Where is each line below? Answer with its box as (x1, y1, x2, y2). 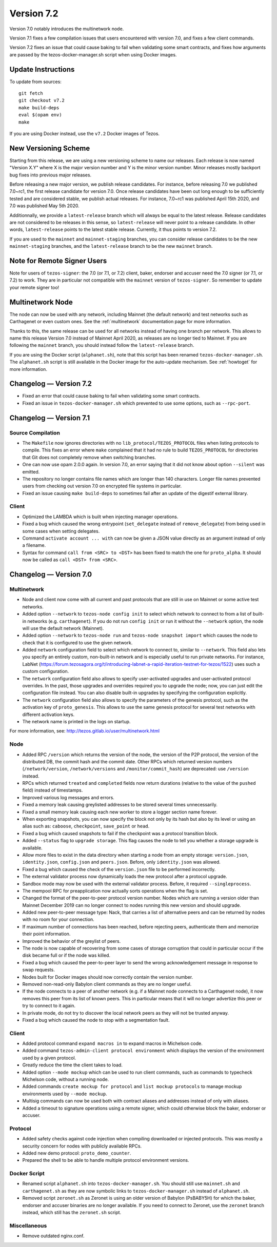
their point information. (22, 931, 71, 937)
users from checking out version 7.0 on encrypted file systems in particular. (22, 483, 182, 489)
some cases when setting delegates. (22, 528, 100, 534)
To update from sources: (9, 78, 62, 85)
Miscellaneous (9, 1222, 47, 1229)
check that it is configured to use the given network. (22, 639, 133, 646)
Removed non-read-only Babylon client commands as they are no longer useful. (22, 981, 192, 987)
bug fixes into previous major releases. (9, 172, 92, 178)
